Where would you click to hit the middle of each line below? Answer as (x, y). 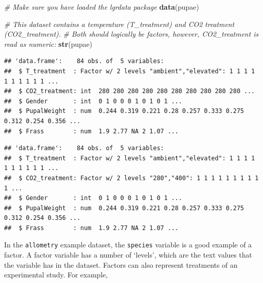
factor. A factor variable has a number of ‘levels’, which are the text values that (128, 255)
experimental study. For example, (56, 275)
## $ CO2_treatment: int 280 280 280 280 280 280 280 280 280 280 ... (129, 91)
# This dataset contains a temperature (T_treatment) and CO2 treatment (119, 24)
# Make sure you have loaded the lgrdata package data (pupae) (102, 7)
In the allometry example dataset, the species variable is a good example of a (128, 245)
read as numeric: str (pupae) (48, 44)
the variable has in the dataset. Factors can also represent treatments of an (121, 264)
